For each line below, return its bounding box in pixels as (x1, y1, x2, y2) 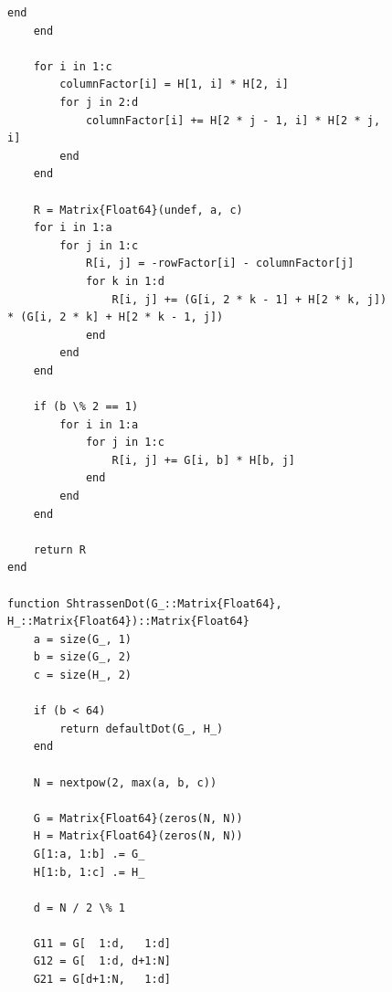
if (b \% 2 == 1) (33, 400, 139, 414)
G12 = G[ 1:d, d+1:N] (33, 955, 171, 968)
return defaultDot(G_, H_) (59, 722, 224, 735)
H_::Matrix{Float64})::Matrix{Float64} (7, 615, 249, 628)
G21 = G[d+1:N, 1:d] (33, 973, 171, 987)
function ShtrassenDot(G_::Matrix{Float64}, (7, 596, 282, 610)
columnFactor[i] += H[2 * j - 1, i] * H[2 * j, (85, 113, 381, 127)
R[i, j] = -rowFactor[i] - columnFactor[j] (85, 257, 355, 270)
